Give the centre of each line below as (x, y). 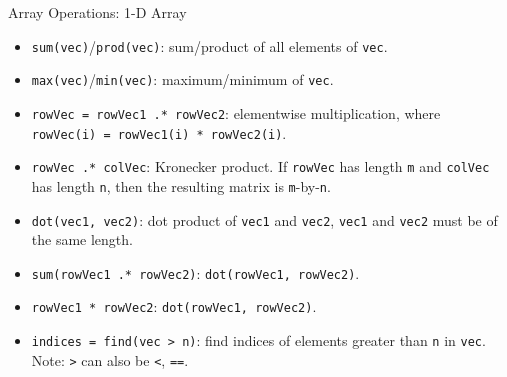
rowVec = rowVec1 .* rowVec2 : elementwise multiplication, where (236, 112)
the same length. (82, 239)
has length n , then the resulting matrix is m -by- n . (181, 185)
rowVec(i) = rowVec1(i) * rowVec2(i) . (159, 132)
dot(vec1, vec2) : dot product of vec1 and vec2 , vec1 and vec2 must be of (264, 219)
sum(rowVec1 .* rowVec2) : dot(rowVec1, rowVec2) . (195, 272)
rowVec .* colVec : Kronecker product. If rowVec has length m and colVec (260, 166)
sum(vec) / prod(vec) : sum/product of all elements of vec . (209, 45)
